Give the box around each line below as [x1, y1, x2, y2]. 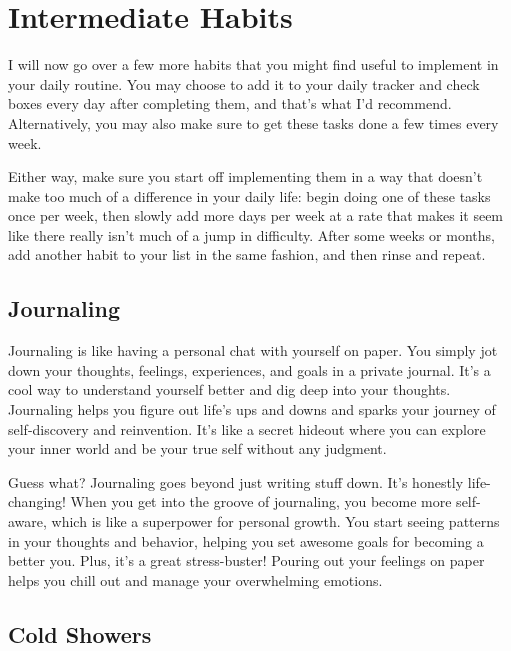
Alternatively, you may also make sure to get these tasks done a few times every [8, 112, 499, 133]
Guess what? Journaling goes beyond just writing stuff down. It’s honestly [8, 471, 464, 492]
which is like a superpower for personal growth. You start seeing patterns [51, 511, 500, 532]
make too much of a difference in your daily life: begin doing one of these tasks [8, 185, 491, 206]
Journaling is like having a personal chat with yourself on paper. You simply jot [8, 340, 498, 361]
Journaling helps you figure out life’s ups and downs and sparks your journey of [8, 399, 496, 420]
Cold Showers [8, 618, 152, 649]
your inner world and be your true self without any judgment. [8, 438, 387, 459]
